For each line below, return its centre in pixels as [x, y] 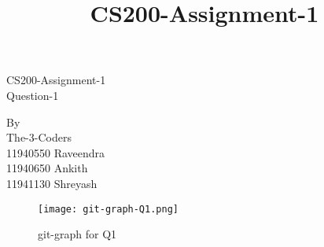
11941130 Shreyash [52, 183]
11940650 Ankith [47, 168]
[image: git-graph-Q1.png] [108, 209]
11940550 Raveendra [56, 152]
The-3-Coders [39, 137]
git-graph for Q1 [77, 234]
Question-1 [33, 95]
